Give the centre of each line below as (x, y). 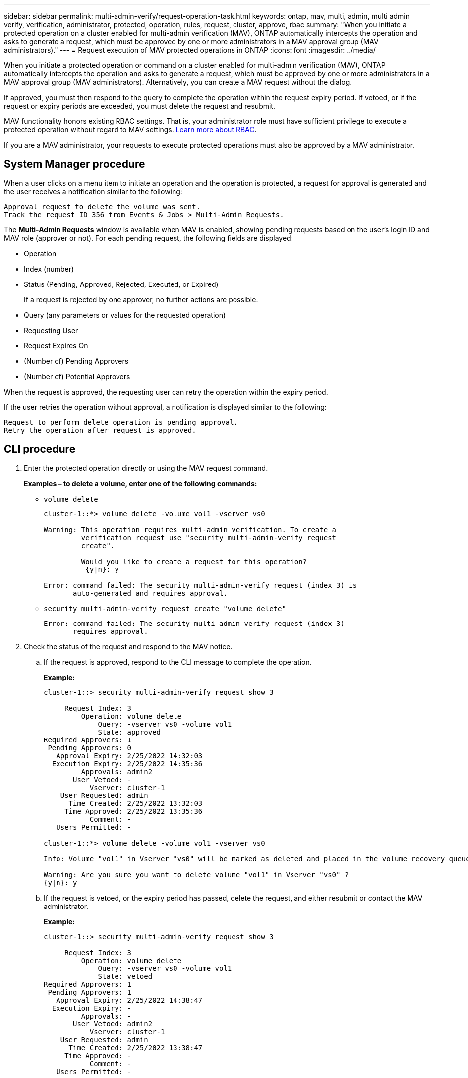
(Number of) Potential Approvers (77, 376)
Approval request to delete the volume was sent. (102, 206)
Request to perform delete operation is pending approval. (121, 422)
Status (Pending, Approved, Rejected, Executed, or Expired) (121, 284)
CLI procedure (40, 449)
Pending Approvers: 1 (90, 992)
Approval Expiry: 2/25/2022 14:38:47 (129, 1000)
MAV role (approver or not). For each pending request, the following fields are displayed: (148, 238)
